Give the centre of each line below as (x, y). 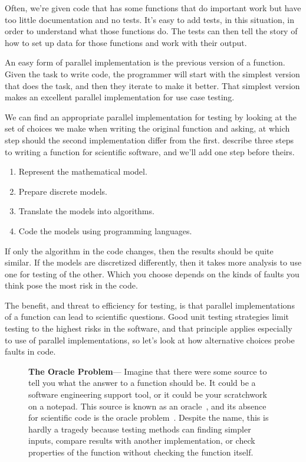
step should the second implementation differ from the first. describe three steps (149, 140)
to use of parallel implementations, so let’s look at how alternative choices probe (150, 340)
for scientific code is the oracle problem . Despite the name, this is (149, 417)
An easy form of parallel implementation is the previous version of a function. (145, 62)
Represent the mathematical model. (83, 171)
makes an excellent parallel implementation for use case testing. (120, 97)
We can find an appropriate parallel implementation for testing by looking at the (151, 117)
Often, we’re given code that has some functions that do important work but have (153, 8)
